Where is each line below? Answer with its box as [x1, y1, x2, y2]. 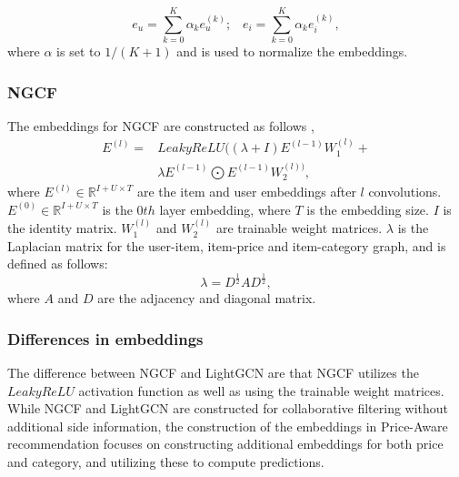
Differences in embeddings [7, 327, 204, 350]
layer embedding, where [159, 199, 291, 218]
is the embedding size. [306, 199, 429, 218]
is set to [56, 42, 101, 61]
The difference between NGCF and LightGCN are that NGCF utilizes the [7, 363, 419, 382]
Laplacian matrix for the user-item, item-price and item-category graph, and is [7, 236, 446, 255]
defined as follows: [7, 254, 108, 273]
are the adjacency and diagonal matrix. [97, 289, 316, 308]
